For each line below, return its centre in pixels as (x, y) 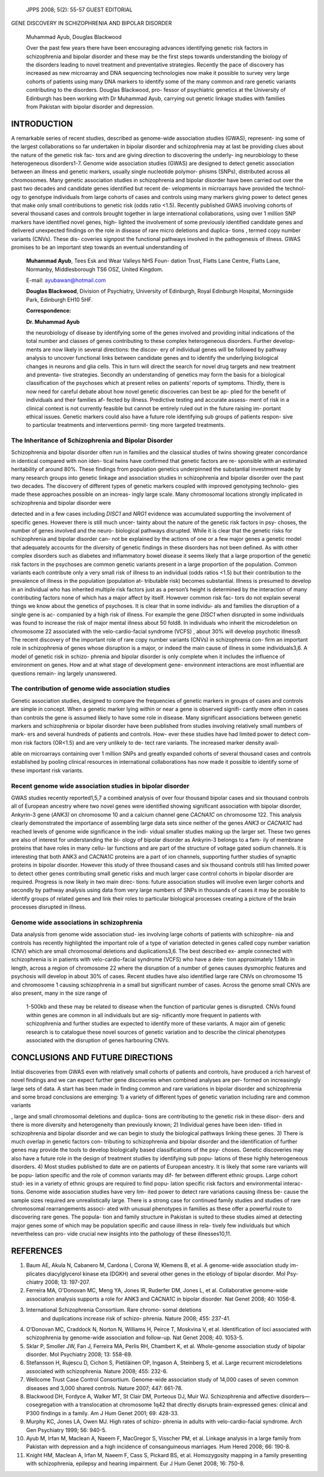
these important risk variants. (47, 770)
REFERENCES (37, 1251)
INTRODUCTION (42, 124)
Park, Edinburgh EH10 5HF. (59, 299)
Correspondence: (49, 311)
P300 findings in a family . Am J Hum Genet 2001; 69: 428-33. (103, 1413)
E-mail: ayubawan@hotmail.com (66, 280)
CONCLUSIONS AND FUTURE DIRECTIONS (92, 1058)
